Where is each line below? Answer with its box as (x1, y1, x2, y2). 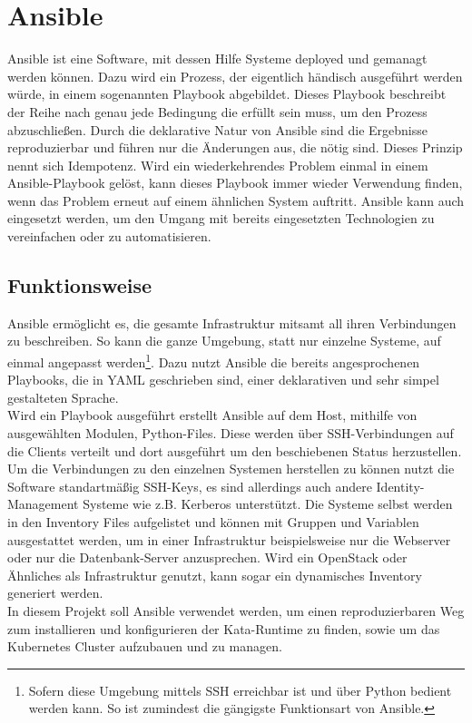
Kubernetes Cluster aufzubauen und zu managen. (7, 637, 282, 656)
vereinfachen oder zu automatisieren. (7, 227, 211, 246)
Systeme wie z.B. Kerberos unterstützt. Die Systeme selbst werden (83, 494, 453, 513)
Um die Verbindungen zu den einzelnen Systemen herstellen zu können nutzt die (7, 459, 455, 478)
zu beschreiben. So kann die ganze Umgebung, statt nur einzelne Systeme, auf (7, 331, 441, 350)
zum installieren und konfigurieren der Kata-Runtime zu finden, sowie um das (7, 619, 440, 638)
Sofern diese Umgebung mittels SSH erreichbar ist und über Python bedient (28, 680, 452, 699)
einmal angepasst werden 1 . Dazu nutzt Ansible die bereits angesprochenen (7, 350, 420, 371)
